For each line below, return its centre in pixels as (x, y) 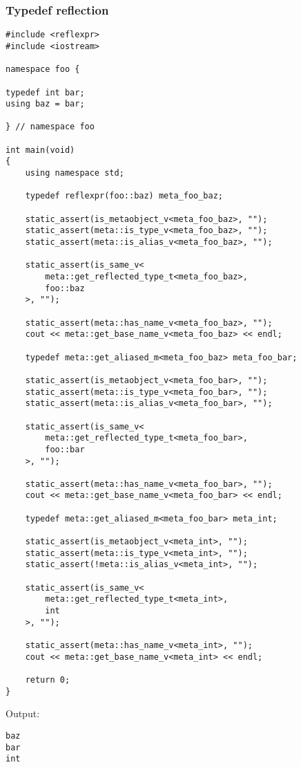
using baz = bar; (45, 104)
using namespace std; (75, 173)
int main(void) (40, 150)
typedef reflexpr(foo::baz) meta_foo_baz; (124, 196)
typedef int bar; (45, 92)
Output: (23, 713)
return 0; (48, 680)
